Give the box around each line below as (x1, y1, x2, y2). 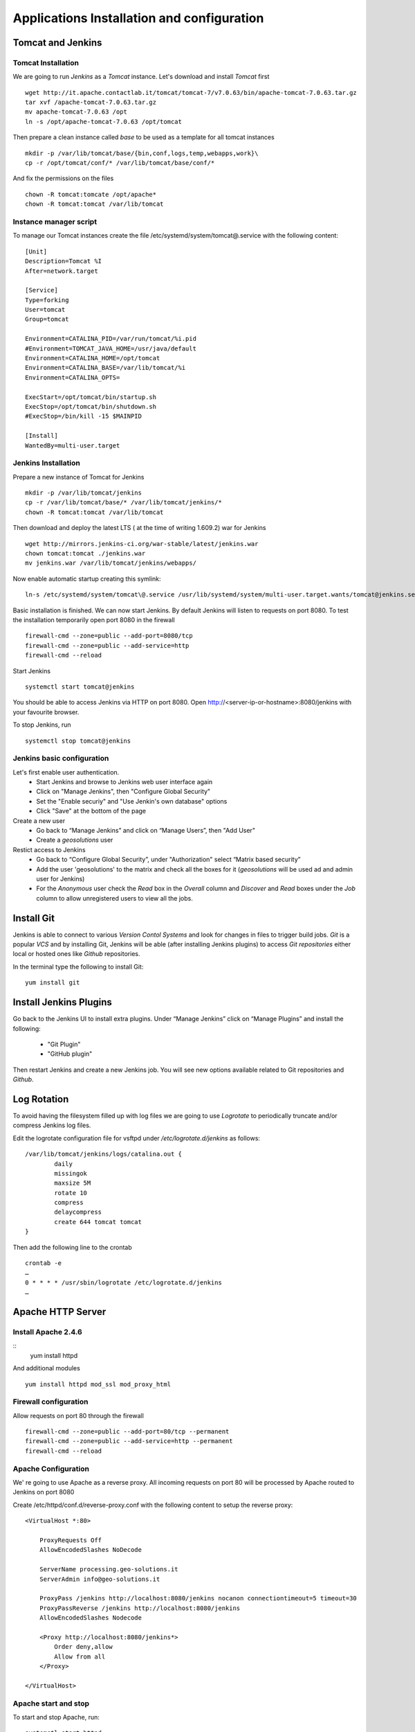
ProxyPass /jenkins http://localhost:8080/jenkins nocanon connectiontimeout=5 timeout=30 (39, 1594, 358, 1602)
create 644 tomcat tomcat (54, 1218, 142, 1226)
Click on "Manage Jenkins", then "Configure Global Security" (36, 787, 211, 796)
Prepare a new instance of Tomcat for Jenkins (12, 472, 145, 481)
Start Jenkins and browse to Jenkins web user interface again (36, 778, 213, 786)
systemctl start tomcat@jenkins (25, 682, 135, 691)
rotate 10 (54, 1189, 88, 1196)
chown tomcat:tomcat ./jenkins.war (25, 549, 146, 558)
